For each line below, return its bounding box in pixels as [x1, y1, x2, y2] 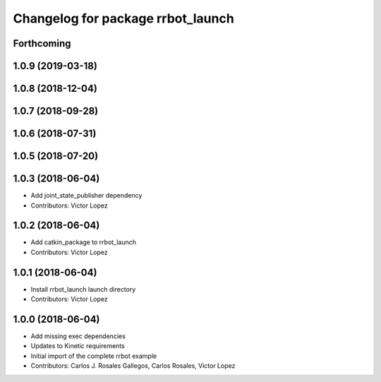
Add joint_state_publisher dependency [30, 191, 143, 200]
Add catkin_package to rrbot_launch [30, 238, 137, 246]
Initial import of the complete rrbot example [30, 352, 157, 360]
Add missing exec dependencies [30, 332, 126, 340]
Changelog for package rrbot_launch [13, 11, 234, 26]
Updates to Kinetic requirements [30, 342, 125, 350]
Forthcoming [13, 37, 71, 49]
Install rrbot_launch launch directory [30, 285, 136, 293]
